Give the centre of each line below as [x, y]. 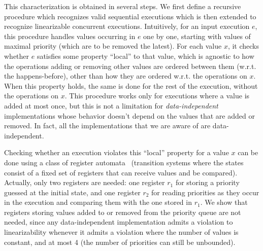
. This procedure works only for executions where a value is [157, 96]
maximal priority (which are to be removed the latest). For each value [113, 46]
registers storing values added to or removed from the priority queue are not [123, 212]
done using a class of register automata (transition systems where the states [124, 162]
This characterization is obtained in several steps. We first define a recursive [123, 6]
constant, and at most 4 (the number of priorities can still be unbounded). [120, 242]
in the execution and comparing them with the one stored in [98, 202]
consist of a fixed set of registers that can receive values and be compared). [121, 172]
